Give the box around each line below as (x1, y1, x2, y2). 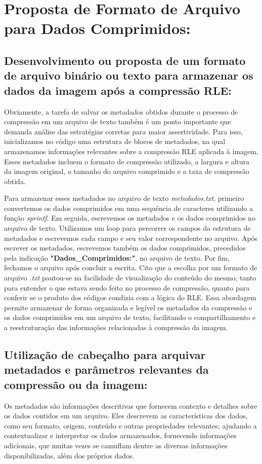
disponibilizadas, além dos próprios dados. (4, 450, 135, 460)
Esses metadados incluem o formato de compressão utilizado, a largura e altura (4, 156, 249, 166)
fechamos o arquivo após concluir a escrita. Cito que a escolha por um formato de (4, 262, 257, 273)
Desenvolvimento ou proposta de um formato (4, 52, 246, 68)
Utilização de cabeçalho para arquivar (4, 347, 206, 362)
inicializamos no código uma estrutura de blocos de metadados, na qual (4, 136, 226, 147)
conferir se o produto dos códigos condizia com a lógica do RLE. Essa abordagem (4, 292, 256, 303)
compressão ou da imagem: (4, 376, 148, 392)
